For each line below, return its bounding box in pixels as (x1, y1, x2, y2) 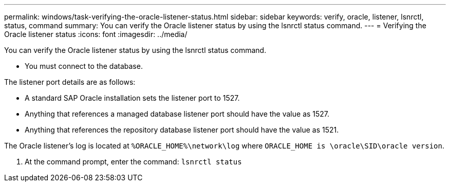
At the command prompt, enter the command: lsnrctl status (25, 157, 242, 166)
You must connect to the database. (25, 62, 143, 70)
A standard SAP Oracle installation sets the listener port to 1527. (25, 94, 240, 102)
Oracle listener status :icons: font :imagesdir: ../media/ (4, 30, 188, 39)
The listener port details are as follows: (4, 78, 136, 86)
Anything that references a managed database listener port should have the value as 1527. (25, 109, 330, 118)
